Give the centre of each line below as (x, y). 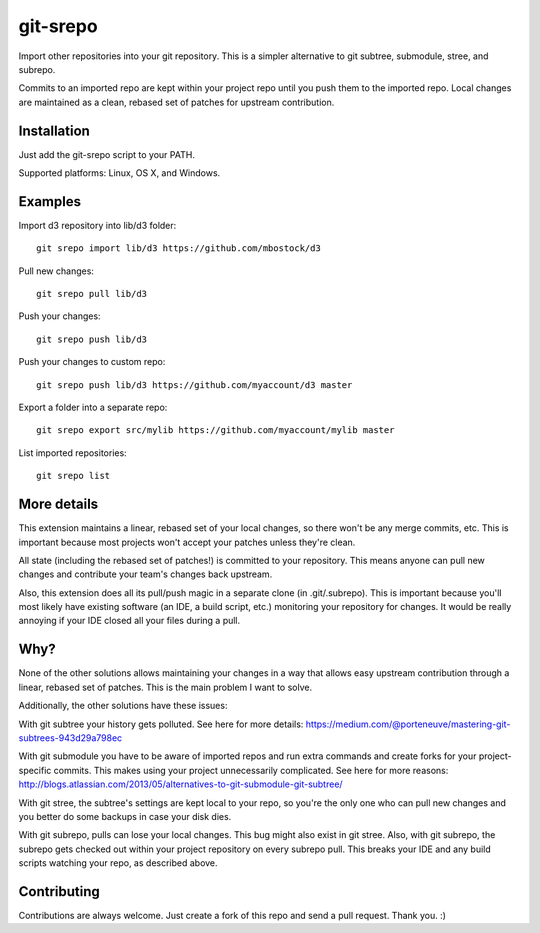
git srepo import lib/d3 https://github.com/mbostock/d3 (179, 248)
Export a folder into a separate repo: (93, 407)
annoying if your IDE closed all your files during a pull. (129, 621)
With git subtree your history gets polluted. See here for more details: (161, 724)
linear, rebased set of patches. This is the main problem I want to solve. (165, 687)
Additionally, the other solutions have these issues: (123, 706)
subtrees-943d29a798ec (70, 737)
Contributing (59, 891)
